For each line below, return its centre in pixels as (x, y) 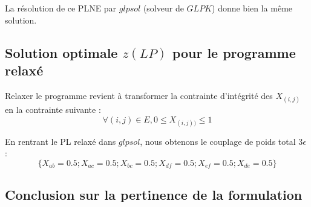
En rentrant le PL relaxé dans (61, 141)
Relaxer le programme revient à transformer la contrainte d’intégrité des (139, 95)
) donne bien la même (252, 8)
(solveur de (163, 8)
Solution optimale (61, 52)
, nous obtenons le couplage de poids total (218, 141)
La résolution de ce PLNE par (61, 8)
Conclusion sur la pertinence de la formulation (154, 195)
